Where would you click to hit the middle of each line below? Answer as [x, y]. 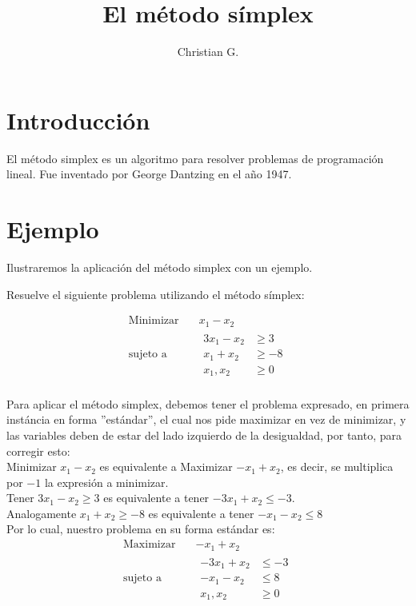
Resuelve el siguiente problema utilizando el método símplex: [156, 294]
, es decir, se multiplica [337, 466]
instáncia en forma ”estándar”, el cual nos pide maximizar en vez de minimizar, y [206, 419]
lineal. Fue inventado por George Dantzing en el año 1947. [149, 174]
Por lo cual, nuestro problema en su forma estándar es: [141, 529]
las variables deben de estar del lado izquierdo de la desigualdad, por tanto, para [204, 435]
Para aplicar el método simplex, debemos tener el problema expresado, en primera [208, 403]
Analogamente [42, 513]
